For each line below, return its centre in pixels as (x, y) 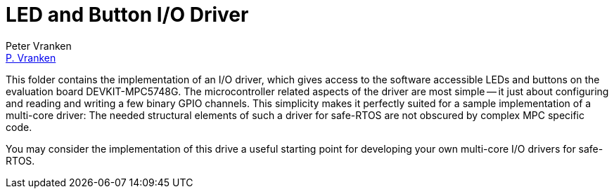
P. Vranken (31, 57)
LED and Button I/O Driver (127, 15)
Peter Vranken (39, 46)
